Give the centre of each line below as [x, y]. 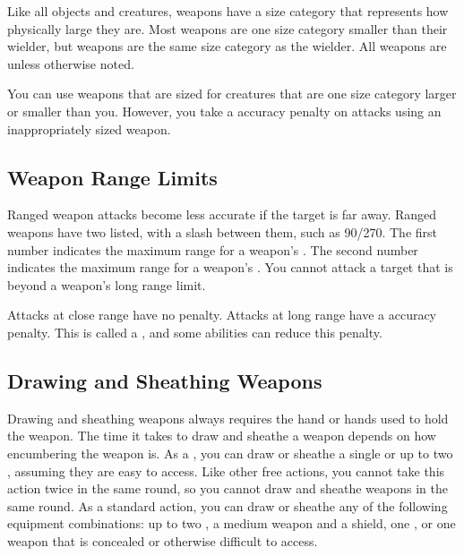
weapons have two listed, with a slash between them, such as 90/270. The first [223, 231]
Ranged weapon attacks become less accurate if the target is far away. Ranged [222, 214]
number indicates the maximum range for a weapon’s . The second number [213, 249]
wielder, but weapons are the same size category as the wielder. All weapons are [227, 46]
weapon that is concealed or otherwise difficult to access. [163, 540]
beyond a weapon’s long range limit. [107, 284]
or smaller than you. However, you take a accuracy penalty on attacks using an [224, 111]
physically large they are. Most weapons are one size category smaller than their [228, 28]
